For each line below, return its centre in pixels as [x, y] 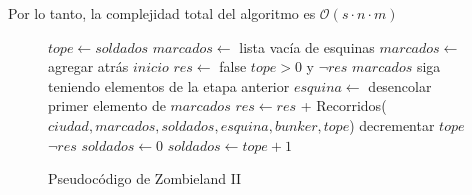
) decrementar [392, 124]
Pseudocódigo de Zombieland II [145, 178]
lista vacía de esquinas [307, 46]
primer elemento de [107, 105]
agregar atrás [88, 66]
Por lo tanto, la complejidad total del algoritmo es [162, 13]
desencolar [400, 85]
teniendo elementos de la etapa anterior [169, 85]
